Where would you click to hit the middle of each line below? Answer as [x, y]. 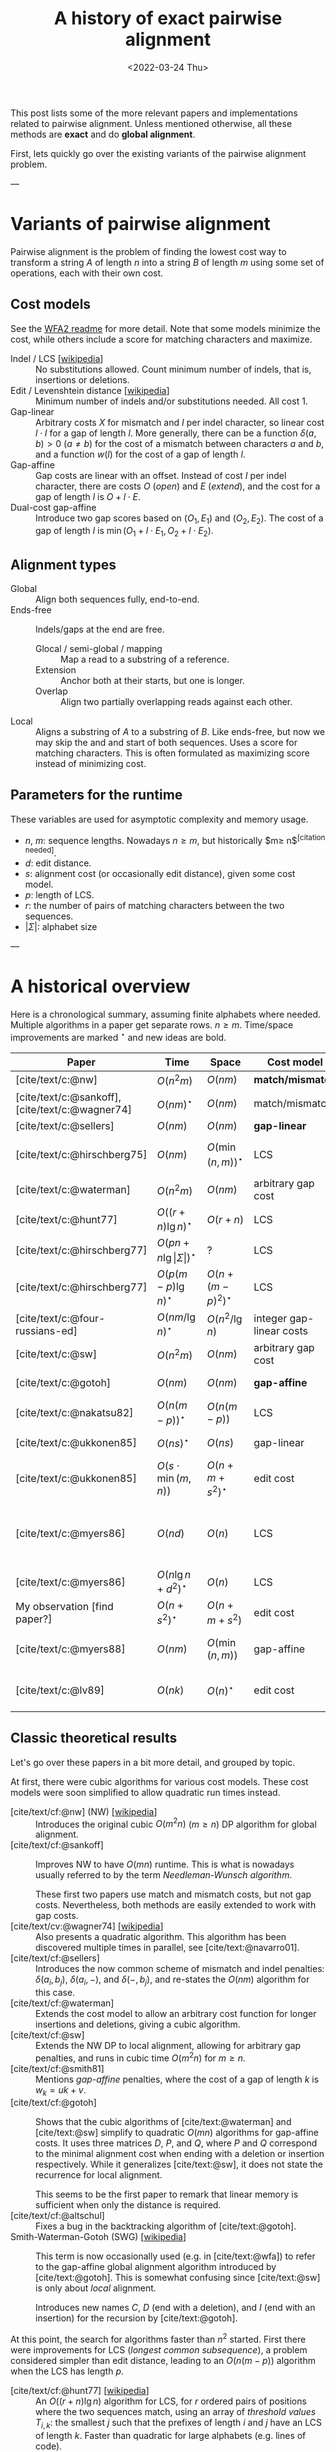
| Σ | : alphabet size [61, 927]
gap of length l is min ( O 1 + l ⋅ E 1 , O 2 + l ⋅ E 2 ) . [124, 532]
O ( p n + [173, 1243]
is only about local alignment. [96, 2288]
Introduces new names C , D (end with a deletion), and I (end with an [175, 2308]
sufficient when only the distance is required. [128, 2205]
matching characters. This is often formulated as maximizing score [172, 753]
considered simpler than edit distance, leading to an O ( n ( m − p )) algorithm [163, 2361]
